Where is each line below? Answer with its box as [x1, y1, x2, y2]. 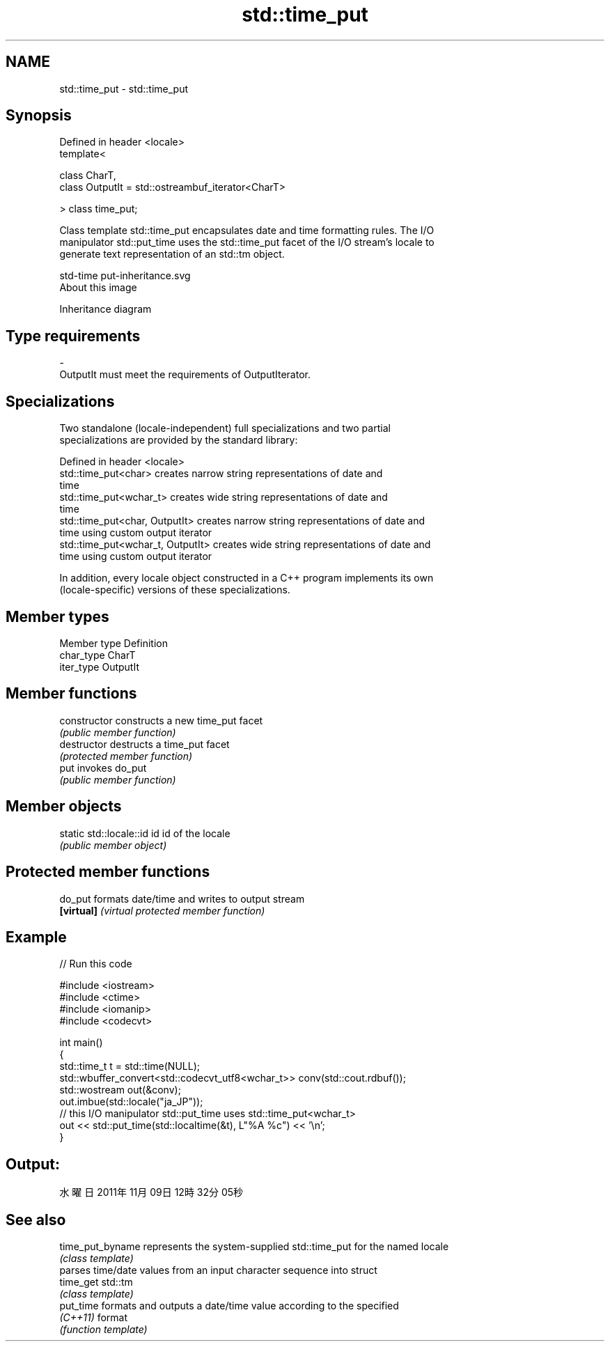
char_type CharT [59, 648, 136, 661]
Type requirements [6, 327, 141, 345]
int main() [59, 1036, 103, 1049]
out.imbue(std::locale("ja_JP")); [59, 1096, 203, 1108]
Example [6, 928, 67, 946]
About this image [59, 281, 137, 294]
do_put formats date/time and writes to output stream [59, 892, 305, 905]
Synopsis [6, 107, 72, 125]
